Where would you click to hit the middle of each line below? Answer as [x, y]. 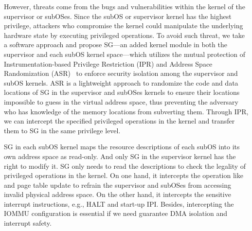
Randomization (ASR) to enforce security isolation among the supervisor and [121, 73]
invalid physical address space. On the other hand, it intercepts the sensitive [117, 194]
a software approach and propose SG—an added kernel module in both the [116, 44]
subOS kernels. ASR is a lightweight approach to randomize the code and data [121, 82]
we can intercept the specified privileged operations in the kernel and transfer [119, 121]
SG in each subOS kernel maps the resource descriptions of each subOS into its [122, 147]
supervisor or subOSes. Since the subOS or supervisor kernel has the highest [118, 16]
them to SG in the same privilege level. [62, 130]
